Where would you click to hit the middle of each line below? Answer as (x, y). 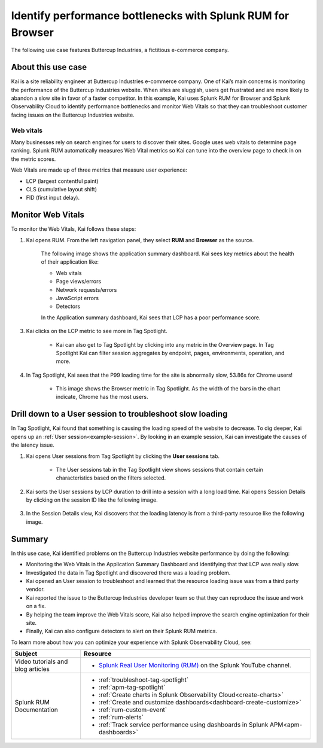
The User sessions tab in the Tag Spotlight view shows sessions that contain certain (159, 469)
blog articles (32, 669)
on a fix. (36, 606)
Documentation (36, 710)
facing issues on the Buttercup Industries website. (73, 115)
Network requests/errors (86, 289)
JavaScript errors (77, 298)
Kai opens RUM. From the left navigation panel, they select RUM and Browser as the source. (140, 240)
